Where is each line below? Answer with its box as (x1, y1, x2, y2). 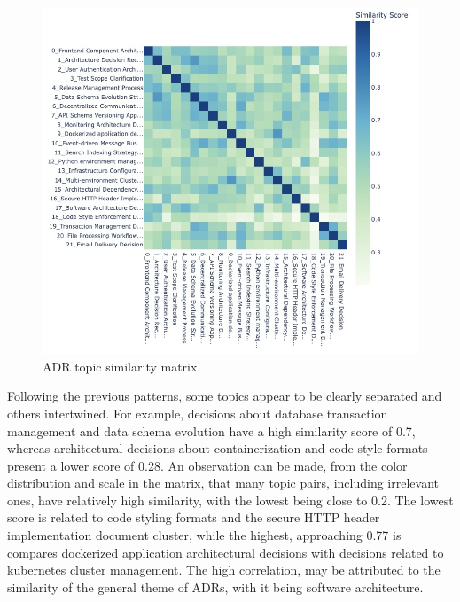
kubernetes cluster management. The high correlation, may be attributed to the (7, 560, 441, 579)
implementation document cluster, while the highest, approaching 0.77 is (7, 526, 402, 544)
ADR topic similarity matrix (43, 356, 198, 375)
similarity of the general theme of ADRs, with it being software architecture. (7, 577, 424, 596)
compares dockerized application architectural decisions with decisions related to (7, 543, 444, 561)
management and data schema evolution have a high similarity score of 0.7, (7, 421, 416, 440)
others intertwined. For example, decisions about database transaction (7, 403, 388, 422)
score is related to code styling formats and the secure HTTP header (7, 508, 380, 527)
